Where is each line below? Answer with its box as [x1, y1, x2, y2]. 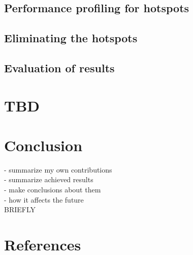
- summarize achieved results [4, 174, 93, 185]
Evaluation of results [4, 60, 115, 75]
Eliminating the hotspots [4, 30, 138, 46]
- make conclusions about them [4, 184, 101, 195]
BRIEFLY [4, 204, 36, 215]
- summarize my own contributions [4, 164, 112, 175]
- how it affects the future [4, 194, 84, 205]
